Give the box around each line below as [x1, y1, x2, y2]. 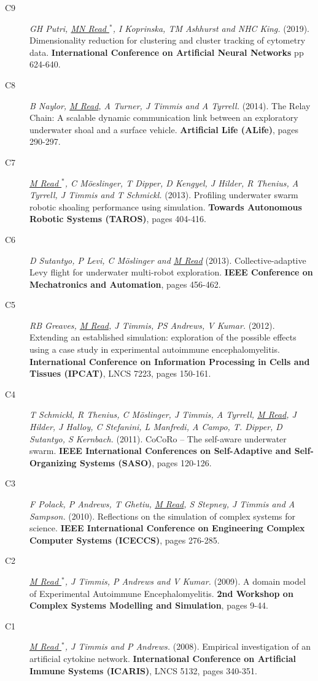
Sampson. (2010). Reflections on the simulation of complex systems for [29, 509, 295, 522]
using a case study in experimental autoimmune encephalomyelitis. [29, 343, 280, 356]
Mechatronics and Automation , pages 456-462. [29, 277, 221, 290]
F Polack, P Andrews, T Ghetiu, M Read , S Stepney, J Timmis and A [29, 498, 295, 510]
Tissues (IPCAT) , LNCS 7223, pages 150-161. [29, 367, 211, 380]
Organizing [29, 456, 77, 469]
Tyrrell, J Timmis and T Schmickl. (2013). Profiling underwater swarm [29, 188, 298, 201]
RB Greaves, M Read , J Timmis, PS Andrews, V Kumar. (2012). [29, 318, 275, 331]
